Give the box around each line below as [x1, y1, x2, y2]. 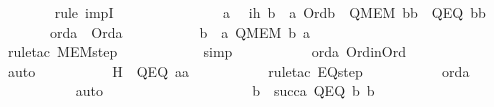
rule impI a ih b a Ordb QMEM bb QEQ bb [54, 2, 486, 22]
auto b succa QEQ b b [75, 80, 375, 101]
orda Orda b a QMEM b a [49, 21, 311, 42]
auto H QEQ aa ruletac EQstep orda [7, 60, 470, 81]
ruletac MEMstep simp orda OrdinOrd [7, 41, 406, 62]
